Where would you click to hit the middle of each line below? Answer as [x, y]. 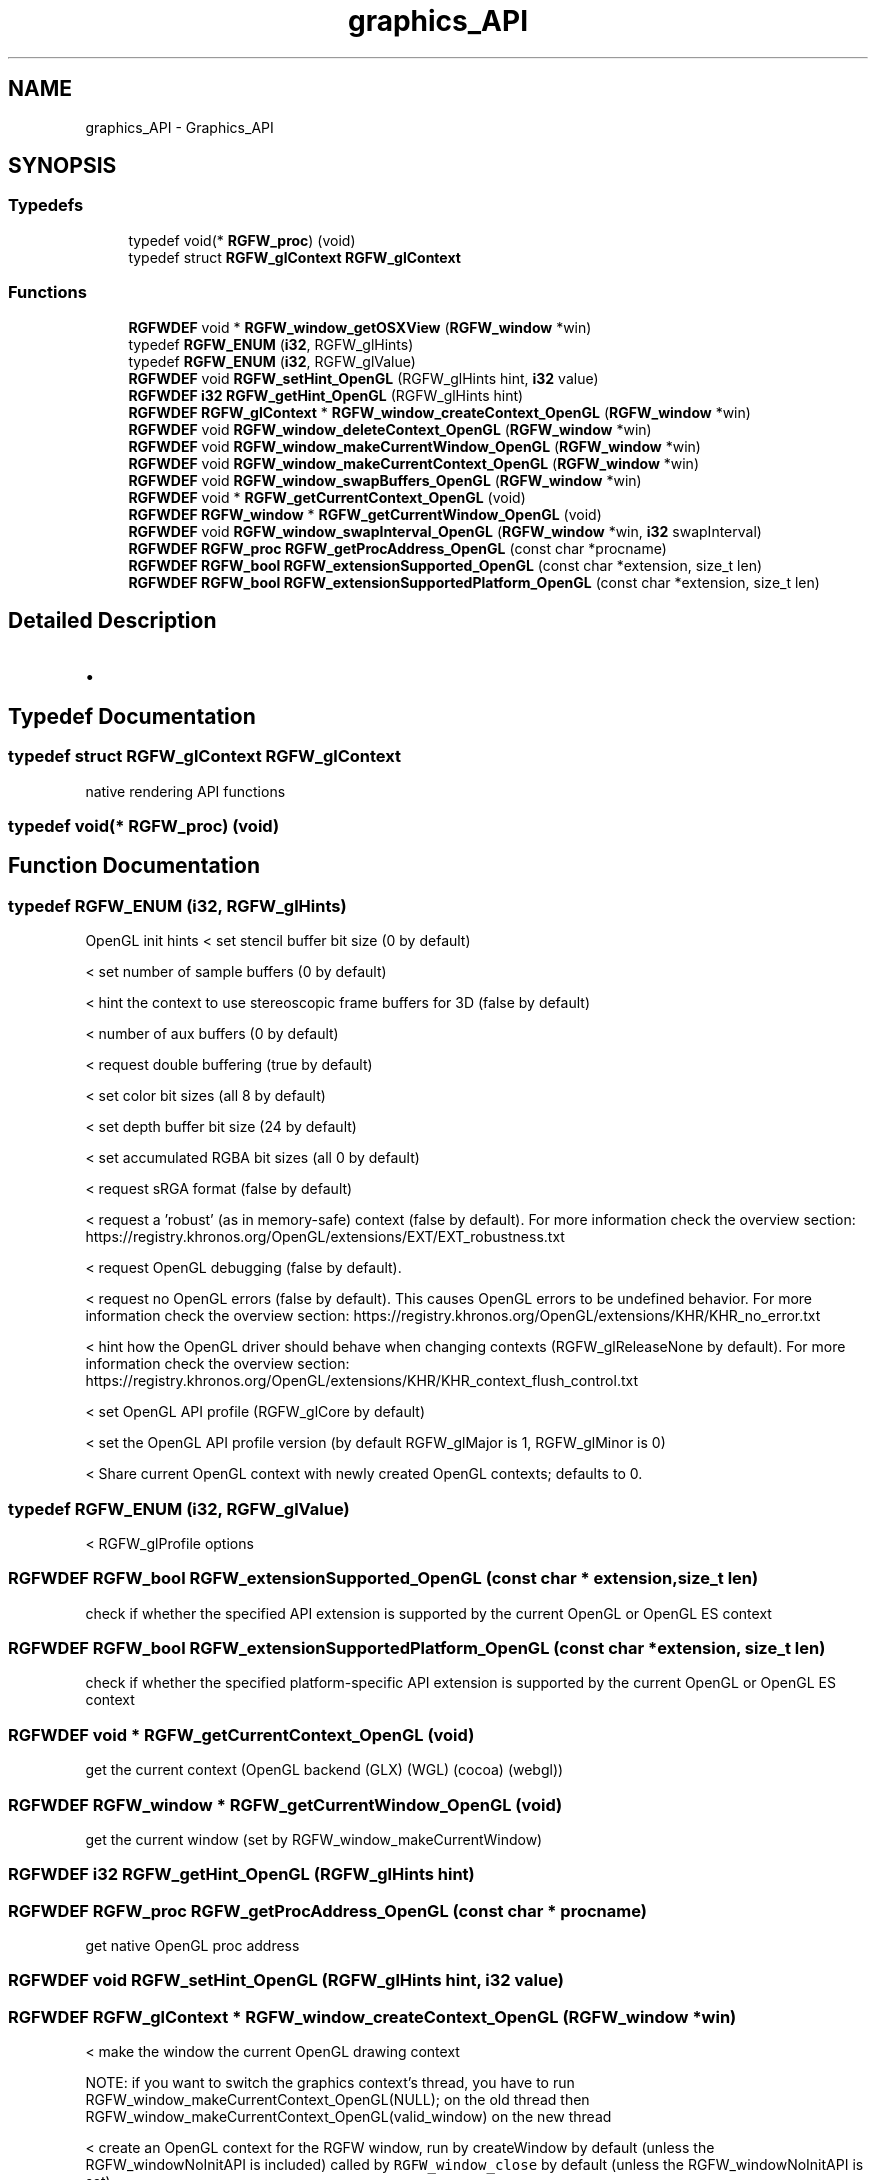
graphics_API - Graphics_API [179, 127]
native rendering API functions [185, 791]
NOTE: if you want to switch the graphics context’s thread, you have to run [330, 2083]
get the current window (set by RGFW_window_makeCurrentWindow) [314, 1839]
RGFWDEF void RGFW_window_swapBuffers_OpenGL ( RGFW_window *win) [385, 480]
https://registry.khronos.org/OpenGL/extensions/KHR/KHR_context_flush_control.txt [362, 1381]
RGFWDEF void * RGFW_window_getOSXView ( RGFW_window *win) [360, 327]
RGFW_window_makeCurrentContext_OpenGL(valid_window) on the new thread [348, 2117]
